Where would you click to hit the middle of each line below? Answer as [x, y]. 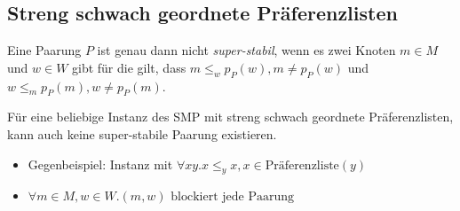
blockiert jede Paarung [232, 197]
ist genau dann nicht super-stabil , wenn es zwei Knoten [246, 50]
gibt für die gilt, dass [129, 67]
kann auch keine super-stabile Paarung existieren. [142, 133]
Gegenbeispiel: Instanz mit [100, 164]
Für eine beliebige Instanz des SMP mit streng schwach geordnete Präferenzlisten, [230, 117]
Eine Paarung [44, 50]
